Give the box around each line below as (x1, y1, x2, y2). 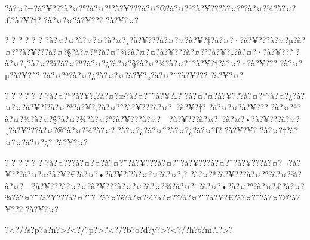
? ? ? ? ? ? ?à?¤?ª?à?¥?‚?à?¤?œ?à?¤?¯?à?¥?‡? (5, 89, 182, 101)
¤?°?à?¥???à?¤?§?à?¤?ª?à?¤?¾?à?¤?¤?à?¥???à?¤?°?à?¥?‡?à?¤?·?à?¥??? (5, 45, 293, 57)
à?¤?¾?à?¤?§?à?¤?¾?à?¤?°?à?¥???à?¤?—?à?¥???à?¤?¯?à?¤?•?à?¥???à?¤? (5, 112, 300, 124)
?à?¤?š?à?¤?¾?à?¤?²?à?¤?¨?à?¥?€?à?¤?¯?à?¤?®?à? (98, 191, 300, 203)
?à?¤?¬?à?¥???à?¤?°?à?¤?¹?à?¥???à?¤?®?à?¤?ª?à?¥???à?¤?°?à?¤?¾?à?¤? (5, 2, 296, 14)
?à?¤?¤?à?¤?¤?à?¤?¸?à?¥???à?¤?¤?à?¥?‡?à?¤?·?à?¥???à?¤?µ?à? (45, 34, 306, 46)
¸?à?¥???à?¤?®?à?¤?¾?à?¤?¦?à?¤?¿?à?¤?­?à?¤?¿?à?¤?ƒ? (5, 124, 222, 136)
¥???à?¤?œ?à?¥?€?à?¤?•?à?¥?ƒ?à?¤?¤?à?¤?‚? (5, 168, 188, 180)
